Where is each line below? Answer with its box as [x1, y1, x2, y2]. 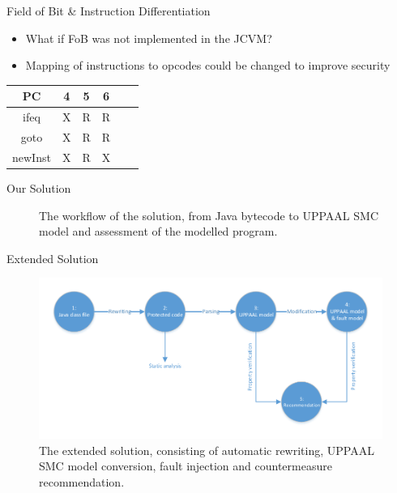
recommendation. [39, 473, 125, 490]
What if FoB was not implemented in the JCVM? [25, 29, 272, 46]
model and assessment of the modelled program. [39, 223, 278, 240]
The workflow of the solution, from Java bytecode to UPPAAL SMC [39, 206, 378, 223]
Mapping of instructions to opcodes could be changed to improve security [25, 57, 391, 74]
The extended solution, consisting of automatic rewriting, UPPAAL [39, 441, 374, 458]
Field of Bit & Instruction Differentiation [6, 2, 211, 19]
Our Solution [6, 179, 71, 196]
